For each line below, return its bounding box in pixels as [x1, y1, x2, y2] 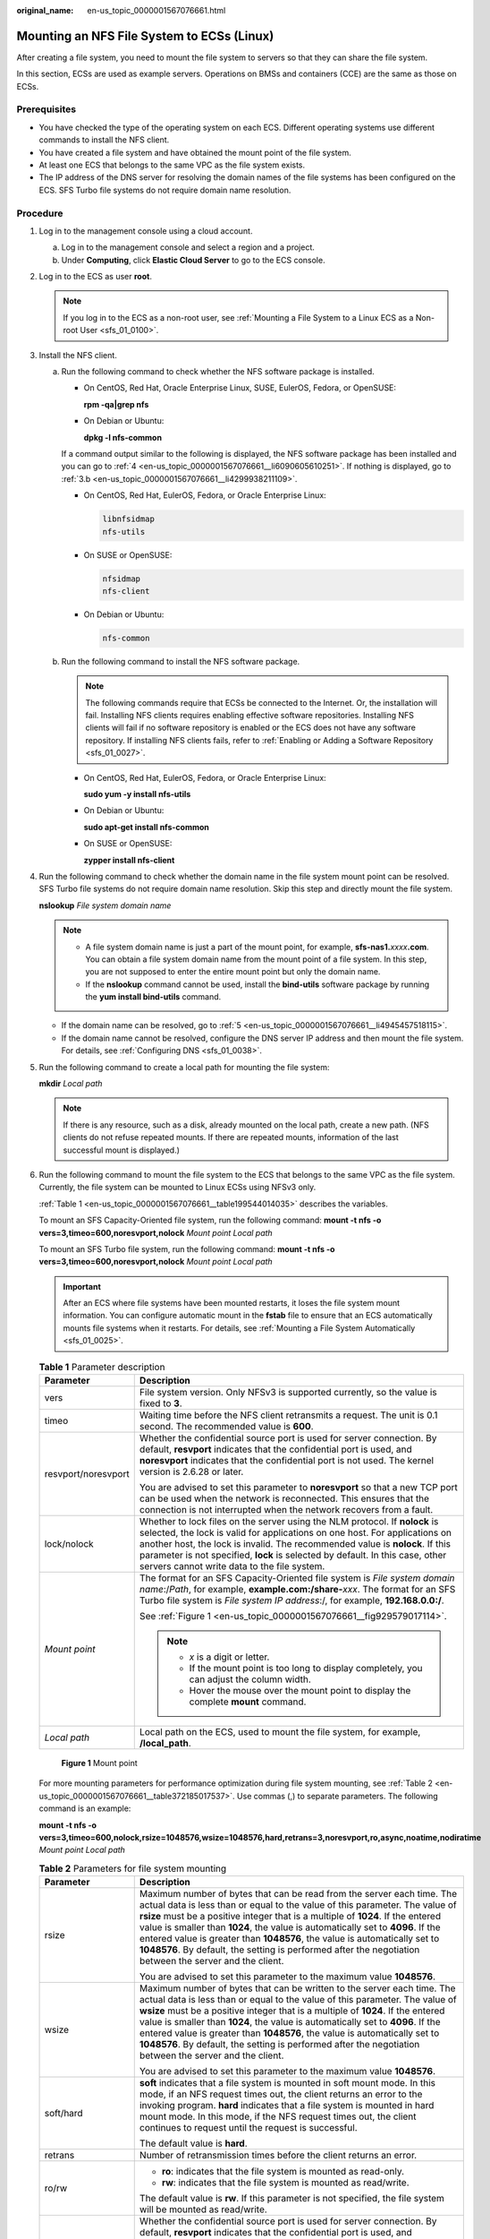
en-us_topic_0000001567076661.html [87, 5, 226, 15]
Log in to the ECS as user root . [38, 271, 152, 282]
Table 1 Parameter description [38, 1360, 165, 1373]
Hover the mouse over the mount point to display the [189, 1685, 411, 1697]
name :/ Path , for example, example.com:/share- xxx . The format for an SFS [139, 1583, 456, 1596]
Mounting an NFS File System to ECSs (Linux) [16, 28, 275, 44]
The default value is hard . [139, 2137, 248, 2149]
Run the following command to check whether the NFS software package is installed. [61, 366, 375, 377]
